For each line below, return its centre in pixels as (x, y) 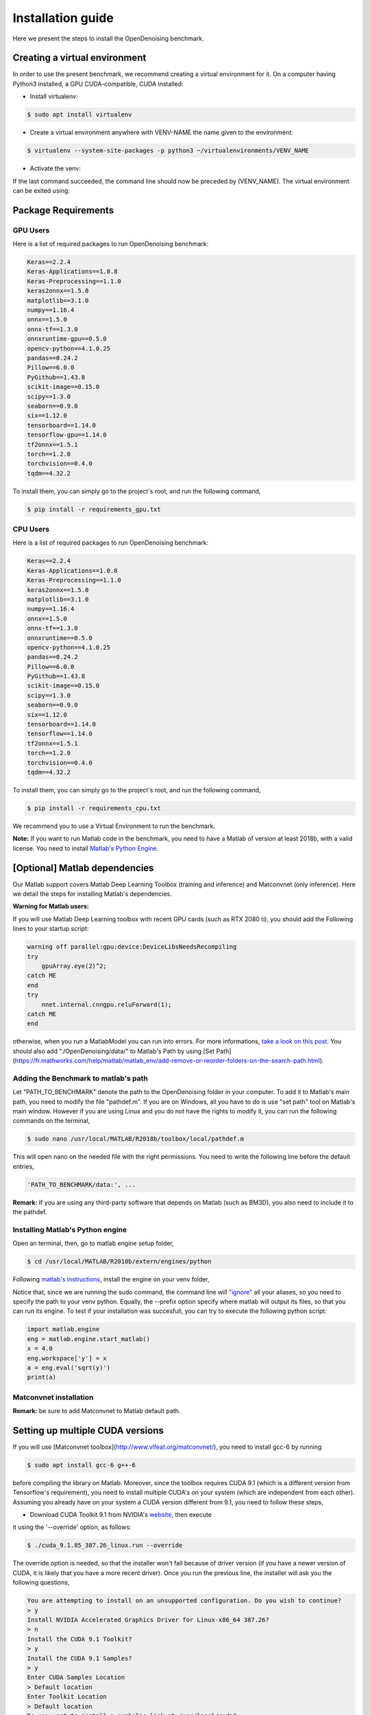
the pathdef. (30, 1212)
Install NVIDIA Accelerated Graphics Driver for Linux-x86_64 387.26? (148, 1620)
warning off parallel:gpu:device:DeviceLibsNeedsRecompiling (132, 947)
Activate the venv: (56, 169)
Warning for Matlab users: (51, 906)
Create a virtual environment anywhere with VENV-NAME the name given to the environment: (162, 132)
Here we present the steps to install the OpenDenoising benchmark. (109, 38)
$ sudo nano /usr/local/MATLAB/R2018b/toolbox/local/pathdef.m (136, 1139)
